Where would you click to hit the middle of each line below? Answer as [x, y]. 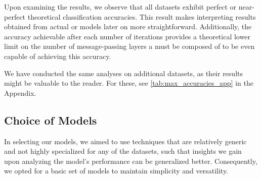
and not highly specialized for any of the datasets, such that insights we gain [123, 151]
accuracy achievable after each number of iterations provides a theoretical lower [127, 36]
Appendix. [20, 93]
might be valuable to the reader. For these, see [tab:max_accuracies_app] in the [129, 83]
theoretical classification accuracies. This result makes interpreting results [142, 16]
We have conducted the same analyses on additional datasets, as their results [123, 73]
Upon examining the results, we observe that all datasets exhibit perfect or [120, 7]
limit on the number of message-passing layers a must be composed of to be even [129, 46]
